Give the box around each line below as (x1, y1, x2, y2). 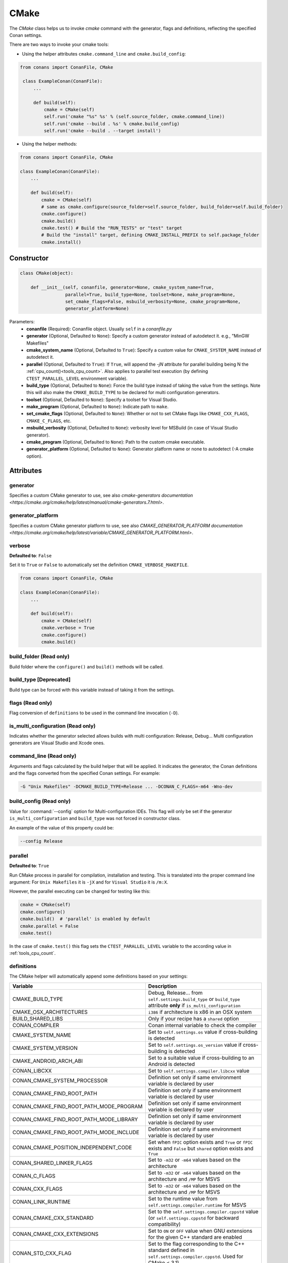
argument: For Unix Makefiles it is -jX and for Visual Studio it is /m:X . (9, 879, 168, 885)
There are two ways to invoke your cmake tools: (9, 41, 109, 47)
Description (148, 983, 177, 990)
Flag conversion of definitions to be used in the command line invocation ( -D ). (9, 710, 179, 716)
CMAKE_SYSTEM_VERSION (12, 1044, 78, 1051)
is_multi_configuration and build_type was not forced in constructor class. (9, 815, 181, 821)
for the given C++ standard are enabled (148, 1233, 242, 1240)
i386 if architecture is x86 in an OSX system (148, 1008, 252, 1015)
